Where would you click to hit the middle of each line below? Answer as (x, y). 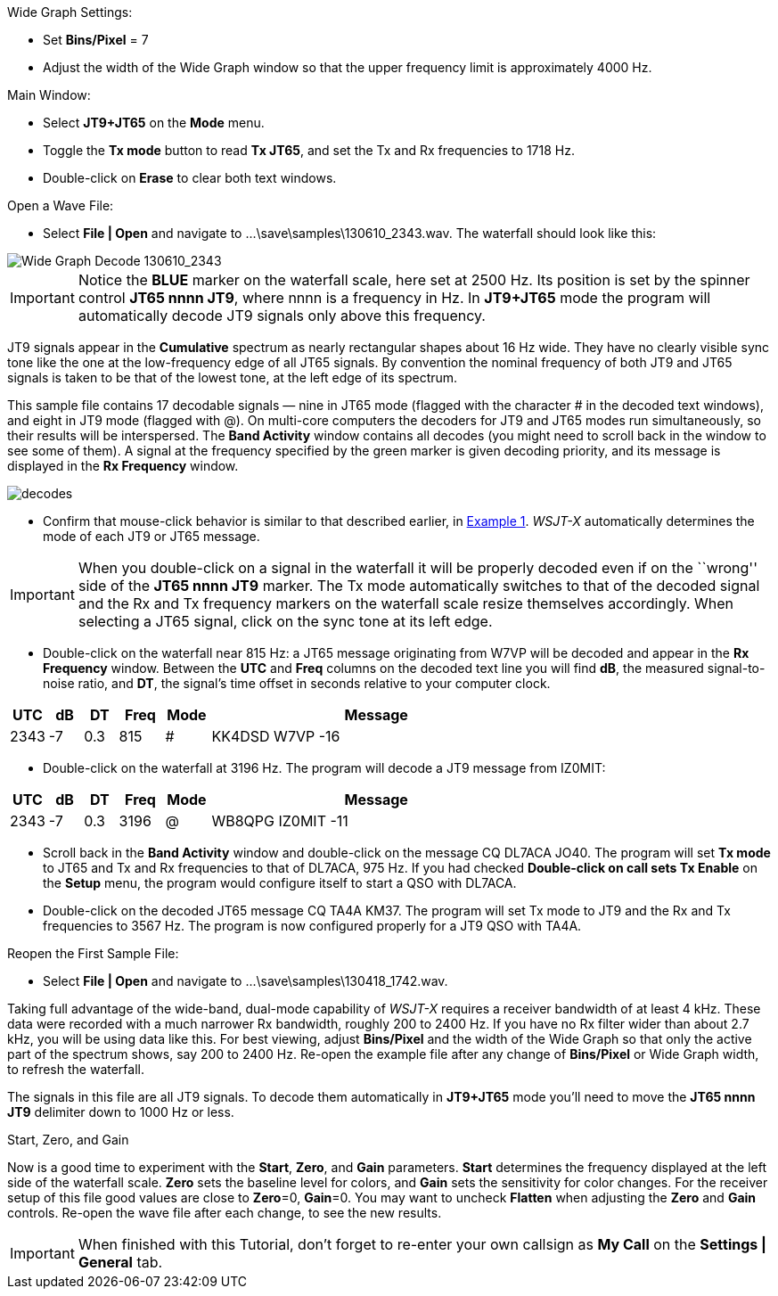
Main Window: (49, 95)
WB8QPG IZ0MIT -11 (280, 821)
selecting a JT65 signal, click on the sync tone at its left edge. (285, 621)
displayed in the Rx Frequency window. (123, 466)
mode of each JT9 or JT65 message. (152, 536)
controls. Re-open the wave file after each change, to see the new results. (225, 1213)
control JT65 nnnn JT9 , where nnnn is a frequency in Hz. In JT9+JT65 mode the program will (394, 298)
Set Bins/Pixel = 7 (96, 40)
